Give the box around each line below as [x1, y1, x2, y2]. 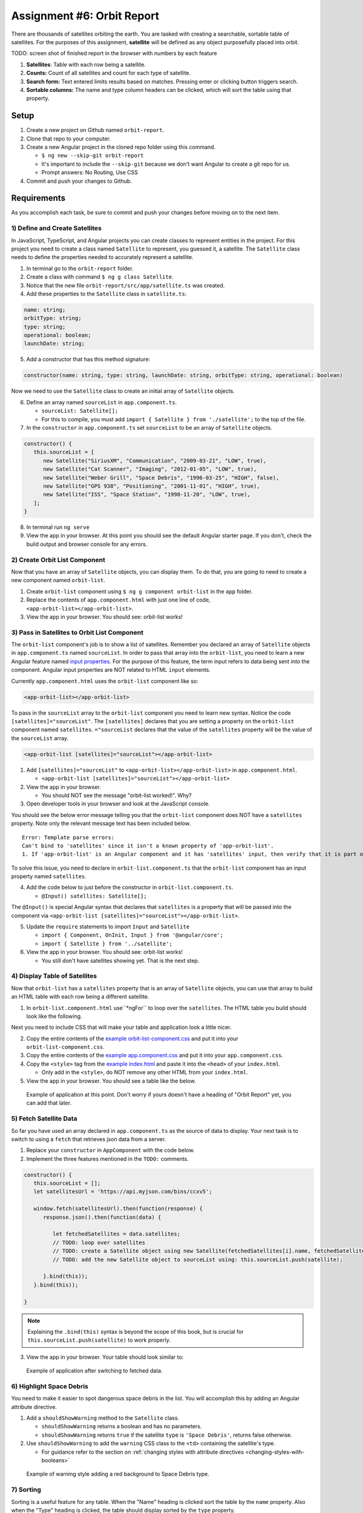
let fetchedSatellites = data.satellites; [52, 1230, 181, 1238]
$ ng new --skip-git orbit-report [41, 152, 144, 159]
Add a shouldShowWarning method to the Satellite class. [26, 1414, 180, 1422]
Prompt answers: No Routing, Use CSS [41, 169, 139, 176]
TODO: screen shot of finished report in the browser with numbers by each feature [11, 50, 217, 57]
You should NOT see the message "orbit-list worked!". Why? [41, 792, 192, 799]
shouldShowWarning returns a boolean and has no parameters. [41, 1423, 202, 1430]
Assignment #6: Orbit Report [11, 9, 160, 22]
